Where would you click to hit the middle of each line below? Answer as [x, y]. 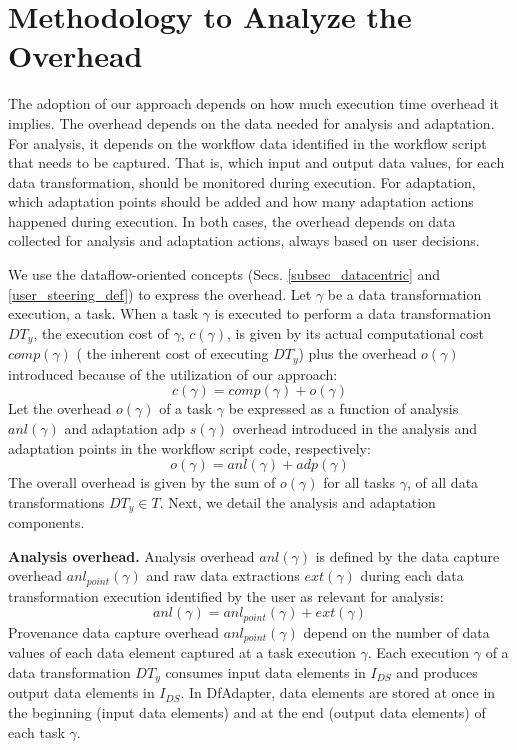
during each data [412, 575]
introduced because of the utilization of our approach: [173, 373]
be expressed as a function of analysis [343, 408]
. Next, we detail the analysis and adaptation [297, 501]
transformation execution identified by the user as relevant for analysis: [226, 595]
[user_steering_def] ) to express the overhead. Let [160, 293]
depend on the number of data [396, 631]
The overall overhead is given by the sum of [142, 482]
